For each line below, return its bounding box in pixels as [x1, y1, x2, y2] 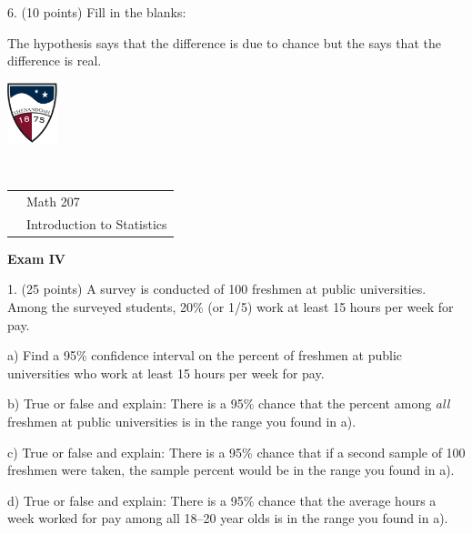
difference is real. [7, 51, 102, 70]
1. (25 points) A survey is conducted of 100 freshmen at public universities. [7, 279, 427, 298]
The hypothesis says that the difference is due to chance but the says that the [7, 33, 441, 52]
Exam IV [7, 248, 65, 267]
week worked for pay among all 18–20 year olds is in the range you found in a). [7, 509, 448, 528]
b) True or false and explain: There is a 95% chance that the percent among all [7, 394, 450, 413]
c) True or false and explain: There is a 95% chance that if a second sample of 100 [7, 442, 466, 461]
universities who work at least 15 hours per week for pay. [7, 363, 325, 382]
